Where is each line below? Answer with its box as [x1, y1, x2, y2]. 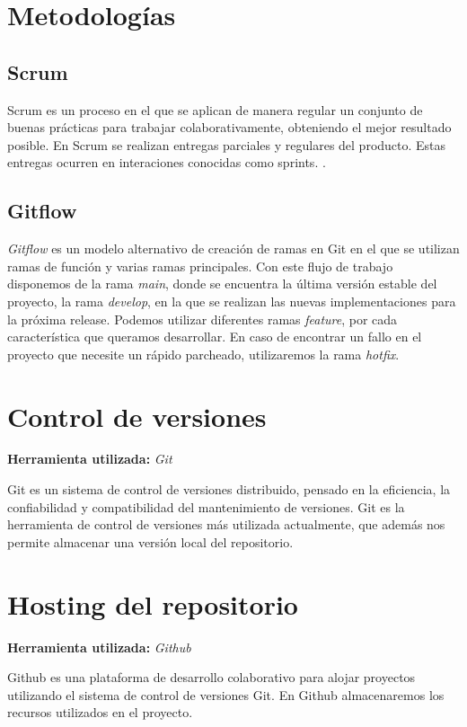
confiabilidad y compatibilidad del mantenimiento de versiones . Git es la [7, 497, 405, 516]
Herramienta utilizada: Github [7, 637, 191, 656]
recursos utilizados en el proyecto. [7, 703, 193, 722]
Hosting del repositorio [7, 585, 298, 622]
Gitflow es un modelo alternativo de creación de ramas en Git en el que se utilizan [7, 239, 460, 258]
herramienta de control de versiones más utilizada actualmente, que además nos [7, 515, 445, 534]
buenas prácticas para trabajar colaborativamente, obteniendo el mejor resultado [7, 118, 452, 137]
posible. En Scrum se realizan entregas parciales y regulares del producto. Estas [7, 135, 446, 154]
